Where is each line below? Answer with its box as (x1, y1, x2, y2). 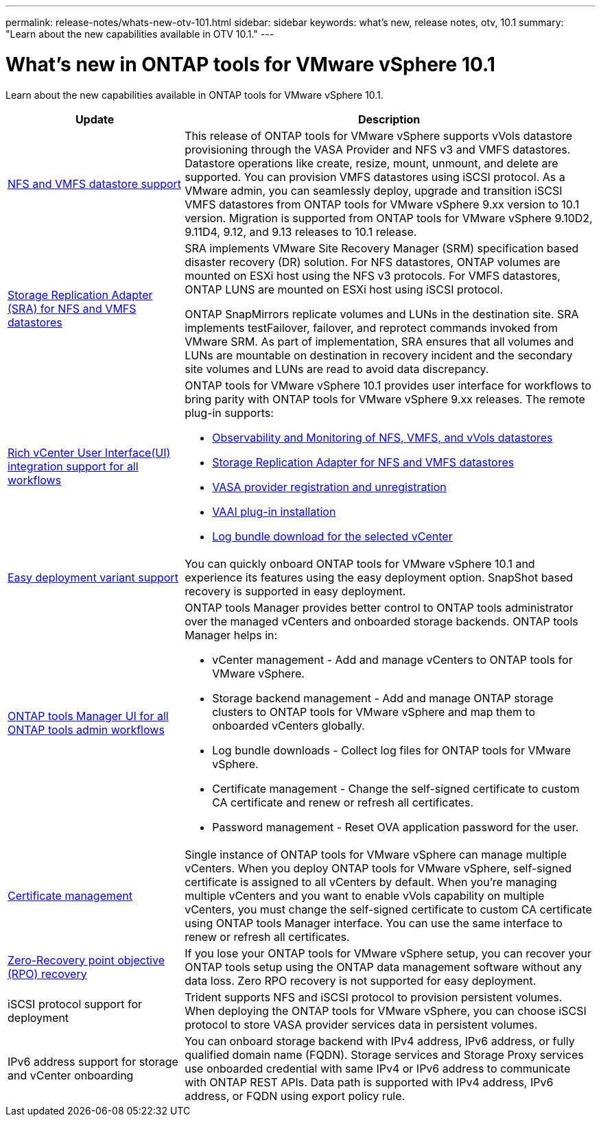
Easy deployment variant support (8, 570, 178, 584)
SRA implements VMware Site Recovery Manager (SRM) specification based (185, 241, 579, 255)
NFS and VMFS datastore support (8, 176, 182, 191)
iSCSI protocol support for (8, 996, 142, 1011)
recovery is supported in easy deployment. (185, 584, 406, 598)
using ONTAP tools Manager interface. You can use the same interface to (185, 916, 563, 930)
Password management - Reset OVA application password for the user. (212, 820, 579, 834)
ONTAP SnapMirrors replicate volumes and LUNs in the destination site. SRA (185, 307, 579, 321)
